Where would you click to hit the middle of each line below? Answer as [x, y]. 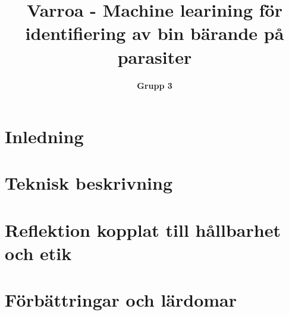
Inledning [44, 136]
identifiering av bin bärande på [155, 33]
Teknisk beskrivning [89, 183]
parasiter [155, 56]
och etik [38, 253]
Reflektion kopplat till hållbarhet [143, 229]
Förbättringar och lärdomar [121, 300]
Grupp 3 [155, 85]
